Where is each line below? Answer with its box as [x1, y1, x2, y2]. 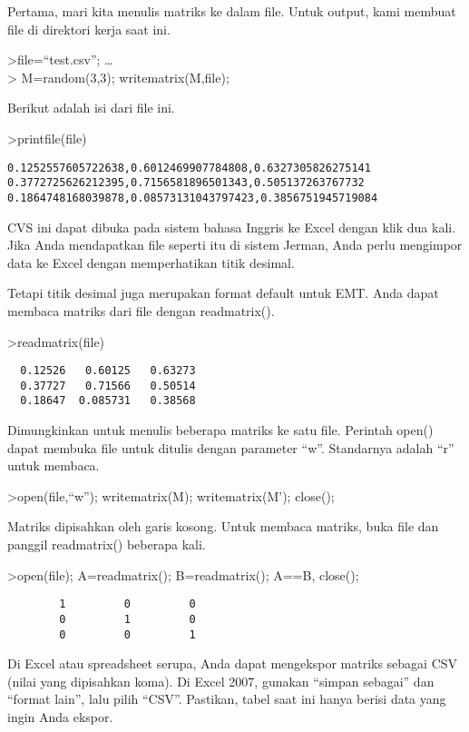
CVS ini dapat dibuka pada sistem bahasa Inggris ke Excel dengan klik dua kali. [7, 217, 456, 236]
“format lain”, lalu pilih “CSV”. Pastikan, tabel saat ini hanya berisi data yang [7, 689, 446, 708]
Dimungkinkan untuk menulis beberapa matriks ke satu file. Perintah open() [7, 420, 434, 440]
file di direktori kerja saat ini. [7, 19, 171, 38]
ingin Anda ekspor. [7, 707, 113, 726]
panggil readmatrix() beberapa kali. [7, 535, 206, 554]
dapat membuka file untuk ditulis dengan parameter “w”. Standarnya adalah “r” [7, 438, 454, 457]
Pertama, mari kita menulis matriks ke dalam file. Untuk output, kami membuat [7, 2, 456, 20]
